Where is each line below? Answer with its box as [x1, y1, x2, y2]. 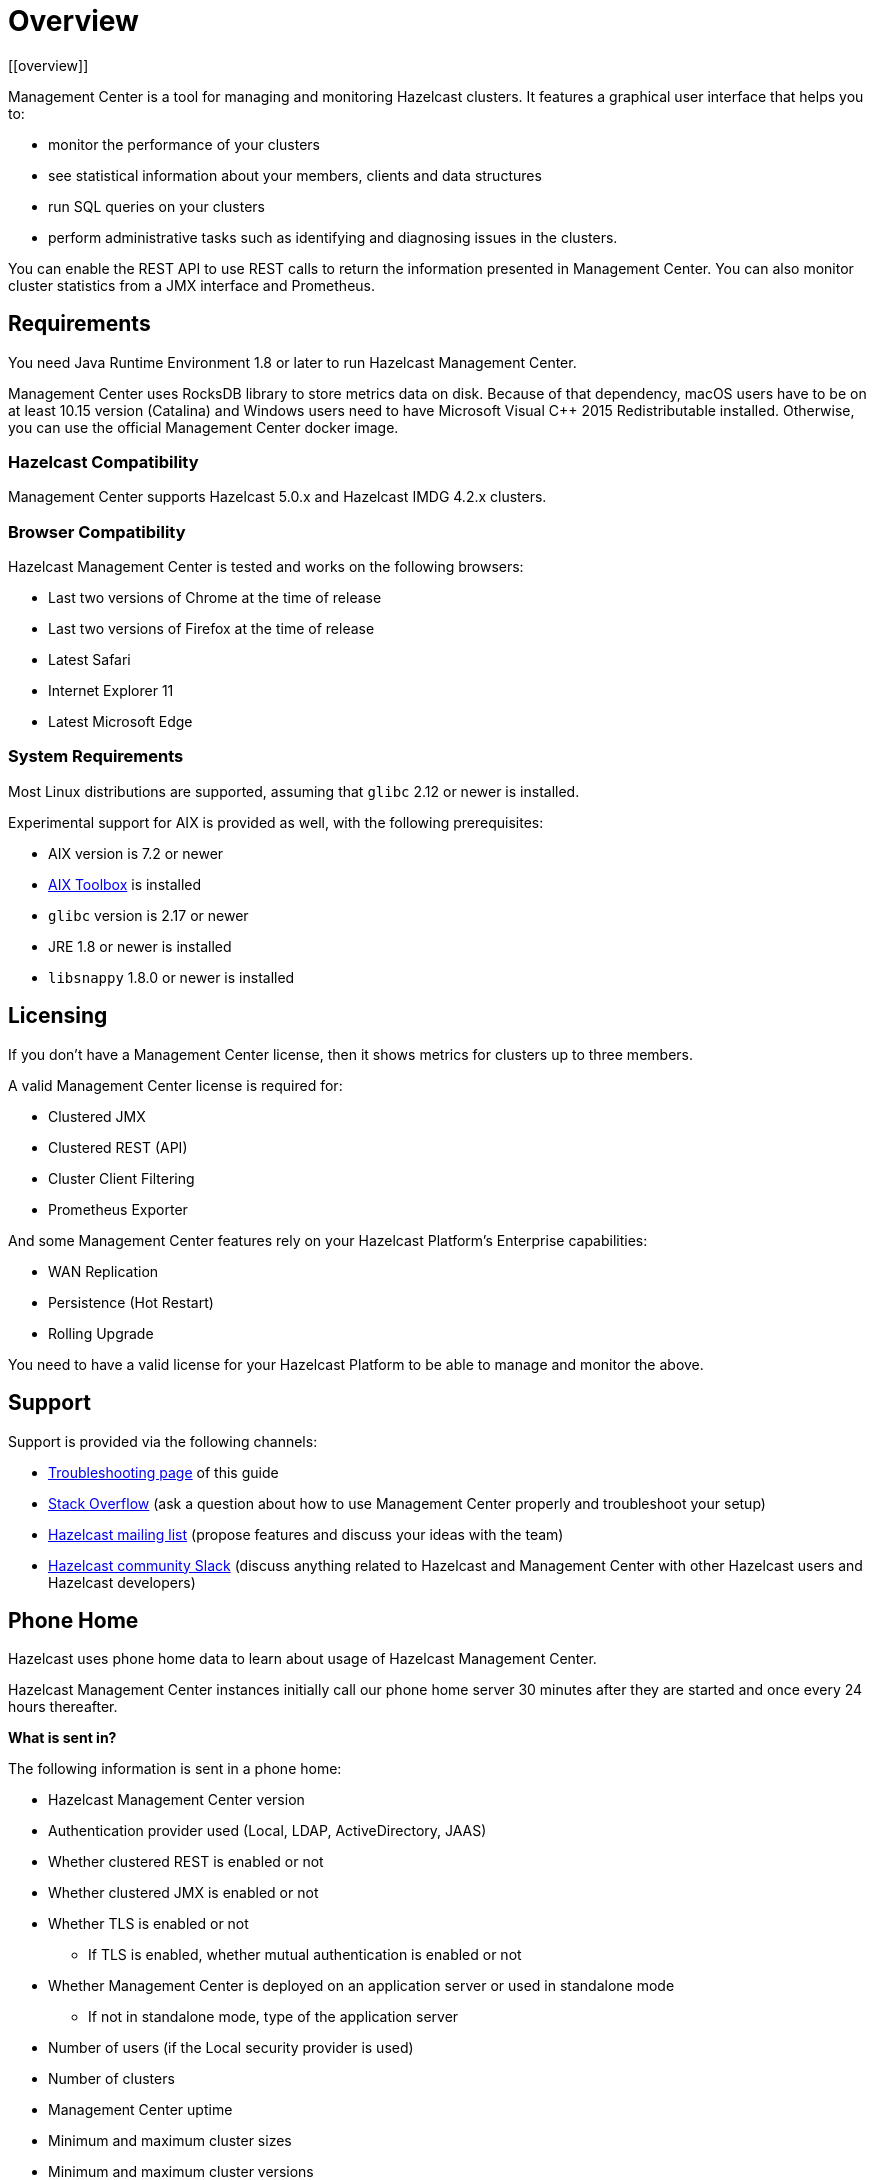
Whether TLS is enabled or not [48, 1915, 249, 1933]
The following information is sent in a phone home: [8, 1760, 342, 1778]
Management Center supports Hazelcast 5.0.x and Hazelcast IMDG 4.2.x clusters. [8, 488, 547, 506]
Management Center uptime [48, 2101, 233, 2119]
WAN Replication [48, 1262, 159, 1280]
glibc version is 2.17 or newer [48, 906, 249, 924]
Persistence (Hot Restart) [48, 1293, 214, 1311]
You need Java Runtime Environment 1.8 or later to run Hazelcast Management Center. [8, 353, 577, 371]
